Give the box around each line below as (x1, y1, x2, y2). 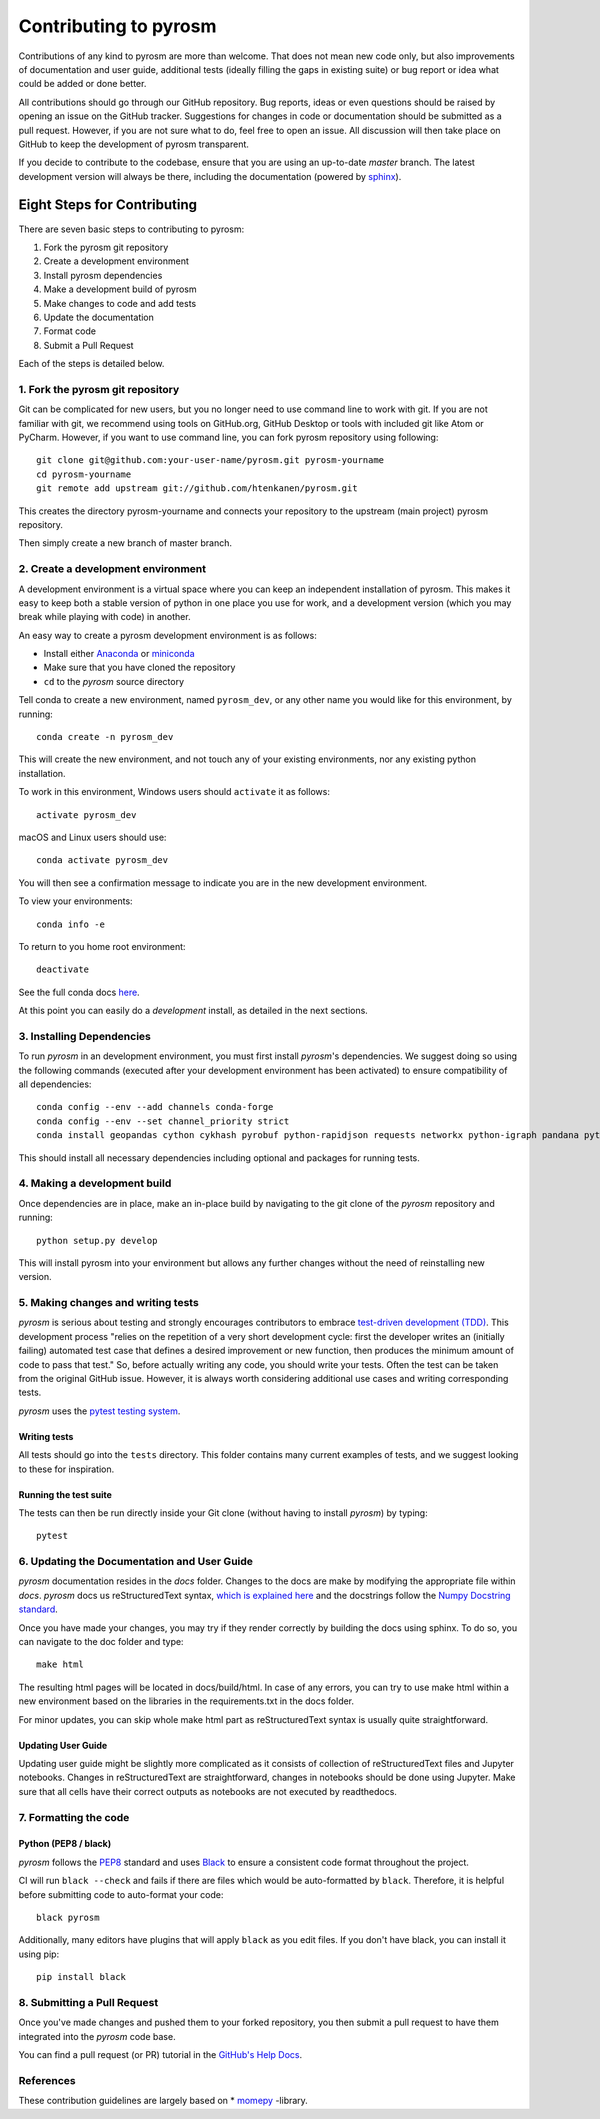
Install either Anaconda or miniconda (43, 648, 195, 660)
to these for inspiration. (18, 1463, 115, 1475)
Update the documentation (43, 311, 155, 323)
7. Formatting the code (18, 1810, 130, 1824)
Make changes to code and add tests (43, 297, 197, 309)
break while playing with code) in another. (18, 611, 191, 623)
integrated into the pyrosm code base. (18, 2030, 176, 2042)
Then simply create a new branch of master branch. (18, 537, 232, 549)
